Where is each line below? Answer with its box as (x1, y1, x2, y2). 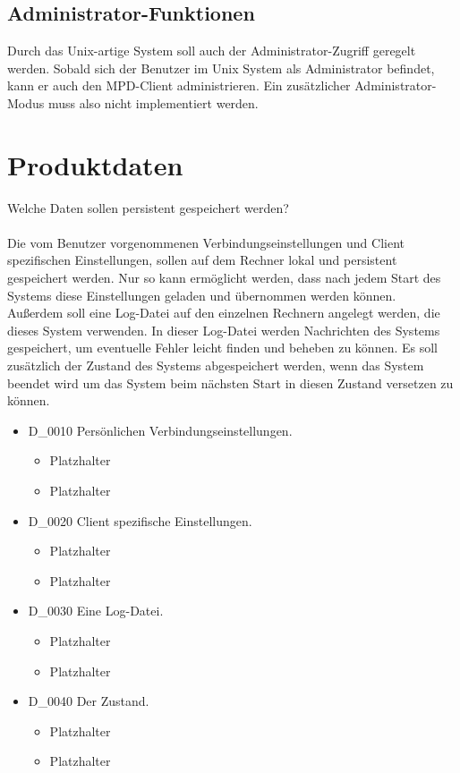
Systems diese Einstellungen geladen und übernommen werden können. (7, 285, 396, 304)
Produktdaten (7, 146, 183, 183)
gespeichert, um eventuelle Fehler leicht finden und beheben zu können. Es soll (7, 338, 438, 357)
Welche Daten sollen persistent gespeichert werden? (7, 198, 289, 217)
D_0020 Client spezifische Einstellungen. (28, 511, 252, 530)
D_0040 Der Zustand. (28, 692, 149, 710)
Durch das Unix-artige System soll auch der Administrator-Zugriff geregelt (7, 41, 416, 60)
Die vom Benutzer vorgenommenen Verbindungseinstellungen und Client (7, 233, 405, 251)
